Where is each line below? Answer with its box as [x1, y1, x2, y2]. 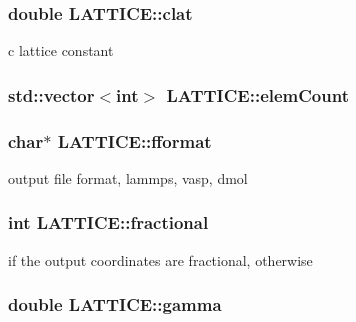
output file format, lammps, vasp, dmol [8, 167, 248, 188]
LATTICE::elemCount [166, 82, 349, 107]
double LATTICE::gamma [8, 292, 222, 317]
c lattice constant [8, 40, 114, 61]
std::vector [8, 82, 95, 107]
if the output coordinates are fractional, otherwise [8, 249, 313, 270]
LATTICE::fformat [57, 128, 212, 153]
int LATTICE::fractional [8, 210, 209, 235]
